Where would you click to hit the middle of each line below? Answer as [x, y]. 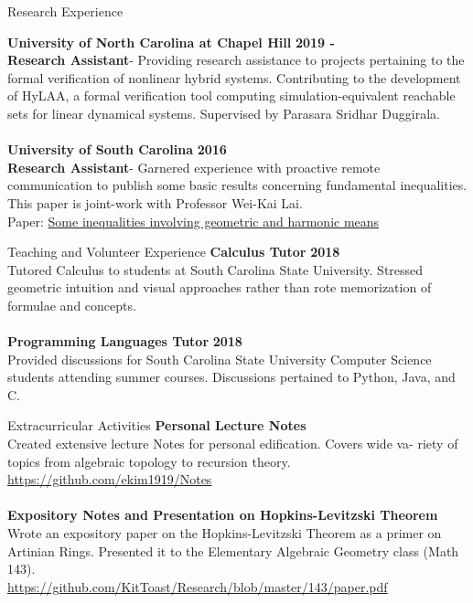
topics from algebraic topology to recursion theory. [149, 461]
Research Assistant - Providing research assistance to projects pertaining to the [236, 60]
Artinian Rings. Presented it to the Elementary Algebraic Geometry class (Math [233, 550]
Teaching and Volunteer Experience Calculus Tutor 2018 [174, 252]
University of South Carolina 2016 [117, 149]
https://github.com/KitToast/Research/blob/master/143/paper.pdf [198, 586]
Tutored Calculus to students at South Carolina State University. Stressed [215, 269]
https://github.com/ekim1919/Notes [110, 479]
